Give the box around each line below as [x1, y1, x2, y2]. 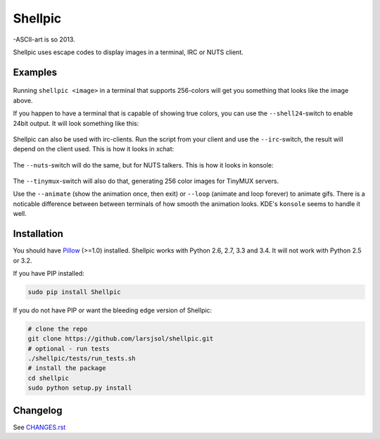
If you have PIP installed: [13, 269, 84, 277]
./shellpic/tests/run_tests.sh [27, 355, 137, 362]
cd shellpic [27, 374, 70, 382]
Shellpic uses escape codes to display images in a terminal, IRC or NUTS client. [13, 48, 244, 56]
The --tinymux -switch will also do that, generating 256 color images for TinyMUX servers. [13, 177, 279, 186]
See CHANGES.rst [13, 423, 66, 431]
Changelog [13, 405, 63, 416]
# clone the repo [27, 324, 88, 333]
